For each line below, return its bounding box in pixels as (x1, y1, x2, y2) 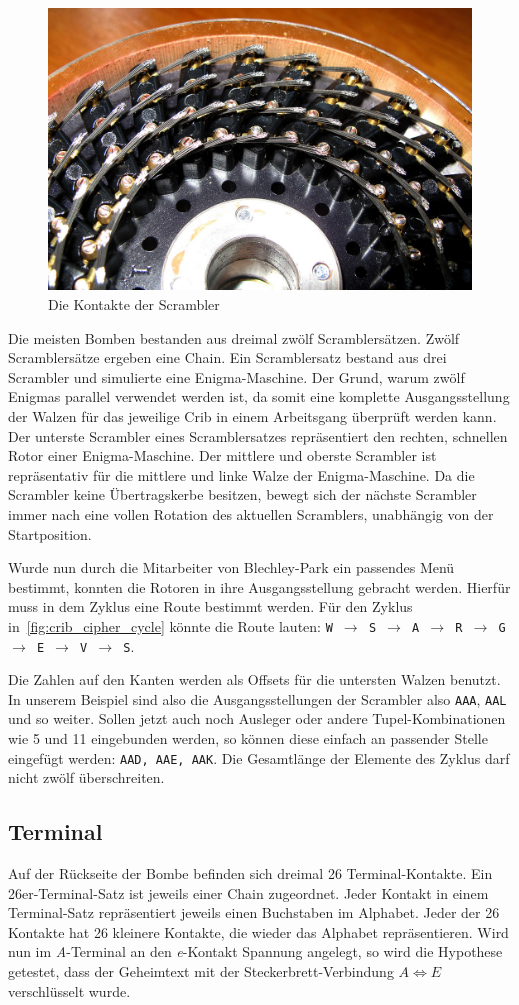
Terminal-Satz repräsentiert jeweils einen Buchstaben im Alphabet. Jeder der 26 (8, 902, 500, 923)
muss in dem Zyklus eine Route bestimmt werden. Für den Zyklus (8, 596, 413, 617)
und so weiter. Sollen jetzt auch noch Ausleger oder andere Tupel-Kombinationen (8, 708, 506, 729)
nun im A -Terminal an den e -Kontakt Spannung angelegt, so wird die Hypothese (8, 941, 503, 962)
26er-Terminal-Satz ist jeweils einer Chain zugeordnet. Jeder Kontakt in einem (8, 882, 489, 903)
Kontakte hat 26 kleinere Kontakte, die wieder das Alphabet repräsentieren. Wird (8, 921, 509, 942)
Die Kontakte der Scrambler (48, 293, 220, 314)
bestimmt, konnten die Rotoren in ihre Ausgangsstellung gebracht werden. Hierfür (8, 576, 511, 597)
